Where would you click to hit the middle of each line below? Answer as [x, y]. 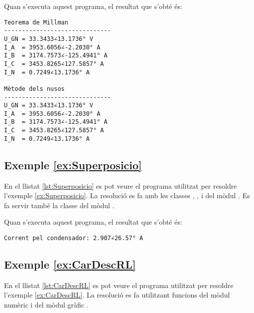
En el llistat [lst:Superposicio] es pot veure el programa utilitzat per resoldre [121, 185]
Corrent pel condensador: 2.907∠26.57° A [74, 238]
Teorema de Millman [36, 22]
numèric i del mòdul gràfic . [46, 305]
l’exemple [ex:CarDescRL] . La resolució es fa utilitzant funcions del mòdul [117, 295]
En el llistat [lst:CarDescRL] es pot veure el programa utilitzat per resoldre [119, 285]
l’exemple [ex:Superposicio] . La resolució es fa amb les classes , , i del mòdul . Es [127, 195]
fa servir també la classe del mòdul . [59, 205]
